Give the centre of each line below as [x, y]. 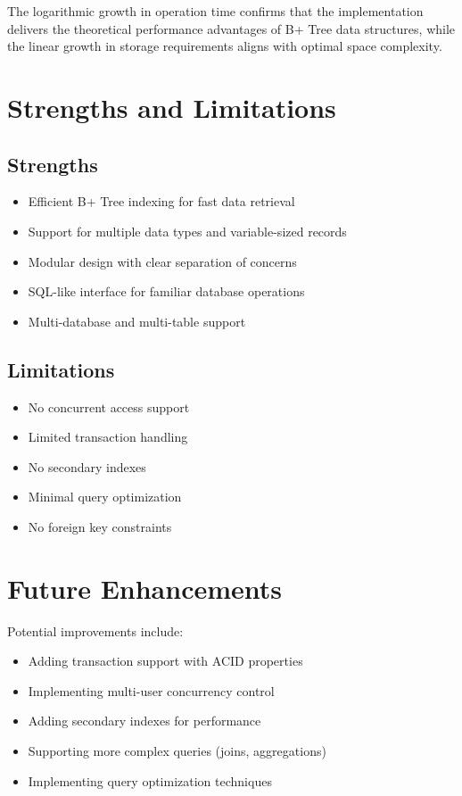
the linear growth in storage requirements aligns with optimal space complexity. [225, 46]
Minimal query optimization [105, 497]
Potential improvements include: [95, 630]
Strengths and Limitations [172, 107]
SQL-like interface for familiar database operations [166, 291]
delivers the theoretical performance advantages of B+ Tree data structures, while [231, 28]
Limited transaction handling [108, 437]
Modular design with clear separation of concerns [162, 261]
